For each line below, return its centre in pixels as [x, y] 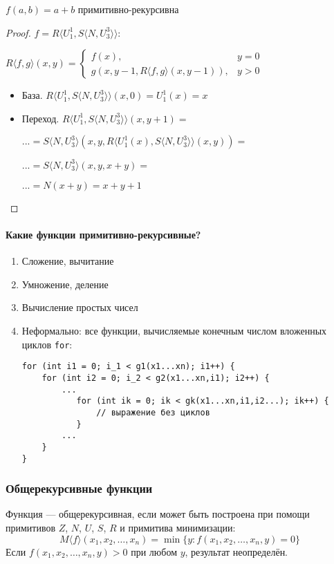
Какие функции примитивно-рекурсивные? [103, 235]
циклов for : [47, 344]
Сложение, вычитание [68, 261]
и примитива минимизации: [178, 528]
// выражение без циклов [153, 412]
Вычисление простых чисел [80, 307]
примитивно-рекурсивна [128, 9]
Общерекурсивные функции [79, 488]
